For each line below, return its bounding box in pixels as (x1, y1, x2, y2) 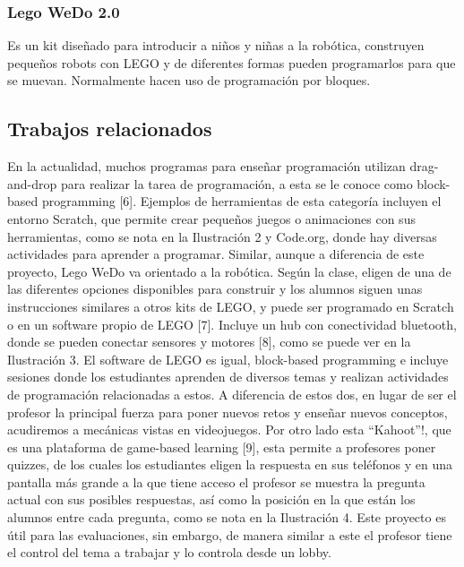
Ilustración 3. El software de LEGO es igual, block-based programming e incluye (7, 349, 449, 368)
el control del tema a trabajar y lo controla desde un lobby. (7, 543, 331, 562)
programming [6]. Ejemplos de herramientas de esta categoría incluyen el (41, 192, 442, 210)
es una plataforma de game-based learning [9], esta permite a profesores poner (7, 437, 436, 456)
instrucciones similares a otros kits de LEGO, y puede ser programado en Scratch (7, 296, 454, 315)
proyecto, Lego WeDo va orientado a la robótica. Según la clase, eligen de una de (7, 262, 451, 280)
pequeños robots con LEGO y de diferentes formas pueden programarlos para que (7, 53, 456, 72)
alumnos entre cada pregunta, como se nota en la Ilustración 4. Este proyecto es (7, 508, 446, 527)
